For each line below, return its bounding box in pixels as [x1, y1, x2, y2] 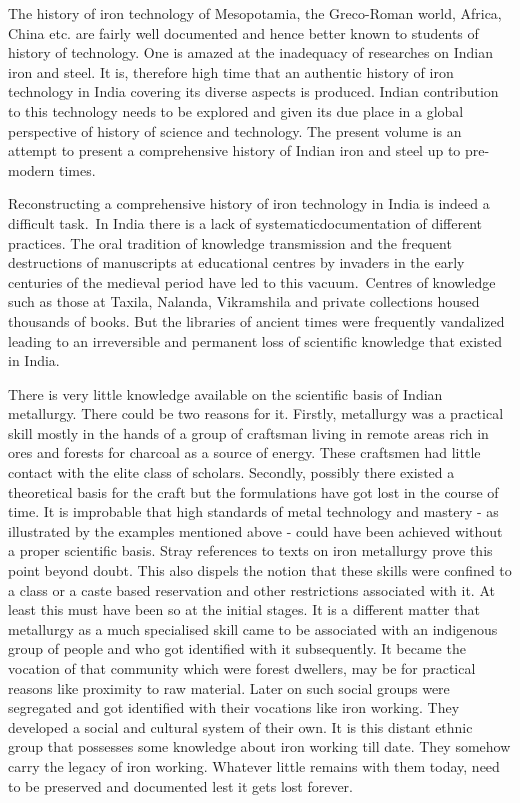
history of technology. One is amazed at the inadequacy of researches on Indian [8, 42, 493, 63]
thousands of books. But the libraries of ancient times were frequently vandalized [8, 310, 505, 331]
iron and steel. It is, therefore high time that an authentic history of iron [8, 61, 454, 82]
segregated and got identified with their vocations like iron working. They [8, 697, 460, 718]
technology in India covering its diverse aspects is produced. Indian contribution [8, 81, 499, 102]
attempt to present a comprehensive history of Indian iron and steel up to [8, 140, 461, 161]
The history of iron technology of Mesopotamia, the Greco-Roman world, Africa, [8, 3, 502, 23]
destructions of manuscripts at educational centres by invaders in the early [8, 252, 465, 273]
